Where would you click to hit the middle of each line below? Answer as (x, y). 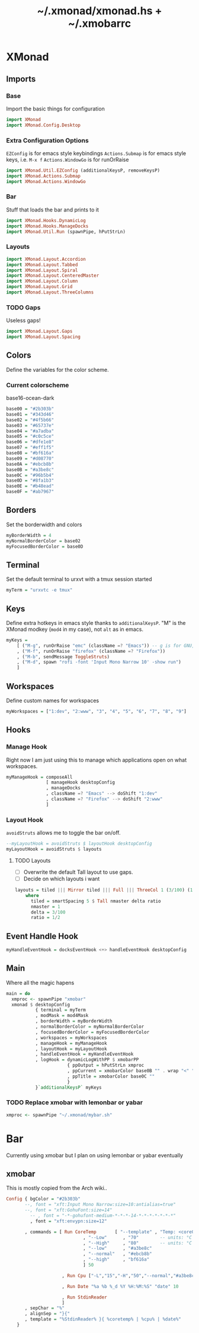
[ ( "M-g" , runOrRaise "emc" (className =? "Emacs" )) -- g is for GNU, (106, 646)
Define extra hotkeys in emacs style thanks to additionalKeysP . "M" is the (96, 623)
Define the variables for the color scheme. (57, 369)
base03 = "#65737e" (30, 425)
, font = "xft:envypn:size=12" (69, 1221)
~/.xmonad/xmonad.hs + (99, 11)
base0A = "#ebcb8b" (30, 464)
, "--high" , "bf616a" (116, 1260)
